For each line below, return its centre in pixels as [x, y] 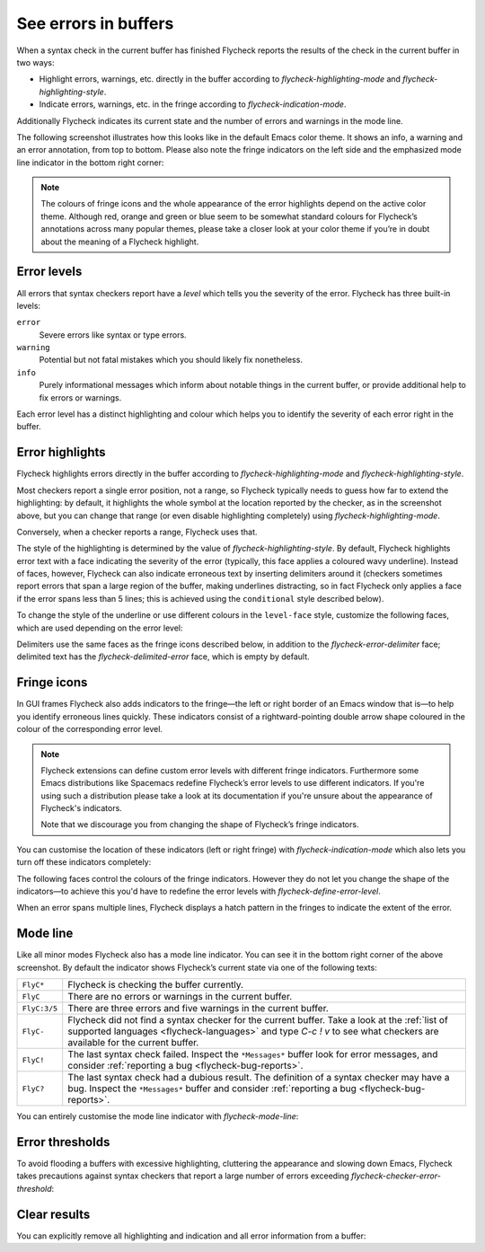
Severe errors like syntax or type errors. [113, 335]
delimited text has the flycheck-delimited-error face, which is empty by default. [163, 657]
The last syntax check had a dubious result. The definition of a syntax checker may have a [259, 1078]
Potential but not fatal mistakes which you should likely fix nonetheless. [171, 360]
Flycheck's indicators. [82, 808]
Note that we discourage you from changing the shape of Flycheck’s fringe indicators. [200, 824]
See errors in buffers [95, 23]
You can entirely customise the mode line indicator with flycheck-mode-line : [158, 1116]
